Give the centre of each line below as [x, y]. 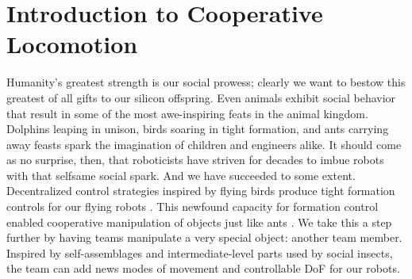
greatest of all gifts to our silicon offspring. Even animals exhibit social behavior [201, 97]
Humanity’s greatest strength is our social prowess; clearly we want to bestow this [206, 82]
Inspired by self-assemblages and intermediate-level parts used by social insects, [200, 252]
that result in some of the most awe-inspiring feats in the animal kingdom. [187, 113]
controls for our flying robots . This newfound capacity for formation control [193, 206]
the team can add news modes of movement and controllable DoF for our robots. [203, 268]
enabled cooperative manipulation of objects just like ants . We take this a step [199, 222]
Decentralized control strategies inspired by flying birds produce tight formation [201, 191]
